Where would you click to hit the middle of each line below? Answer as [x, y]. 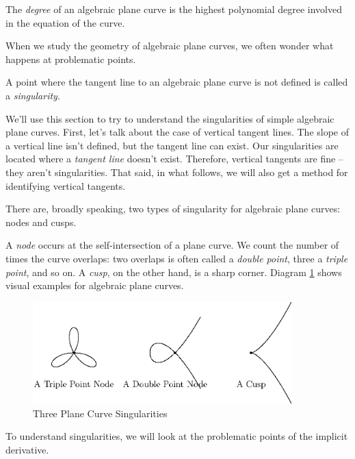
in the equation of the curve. [65, 22]
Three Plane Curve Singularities [100, 413]
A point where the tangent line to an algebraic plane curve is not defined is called [177, 82]
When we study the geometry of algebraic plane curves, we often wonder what [170, 46]
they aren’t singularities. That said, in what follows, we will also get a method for [177, 172]
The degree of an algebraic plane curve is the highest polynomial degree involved [174, 9]
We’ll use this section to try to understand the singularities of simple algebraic [170, 118]
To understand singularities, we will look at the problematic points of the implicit [177, 436]
